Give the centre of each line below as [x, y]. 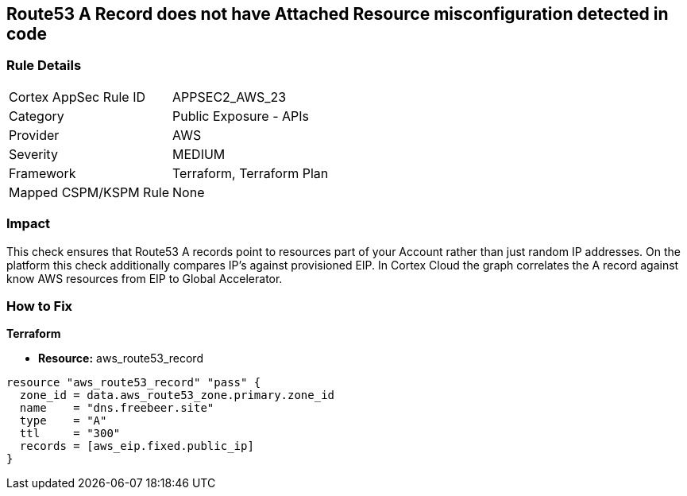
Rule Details [44, 66]
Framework [42, 173]
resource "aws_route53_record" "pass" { [134, 383]
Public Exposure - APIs [241, 116]
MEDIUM [199, 154]
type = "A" [63, 421]
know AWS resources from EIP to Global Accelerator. [145, 278]
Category [37, 116]
